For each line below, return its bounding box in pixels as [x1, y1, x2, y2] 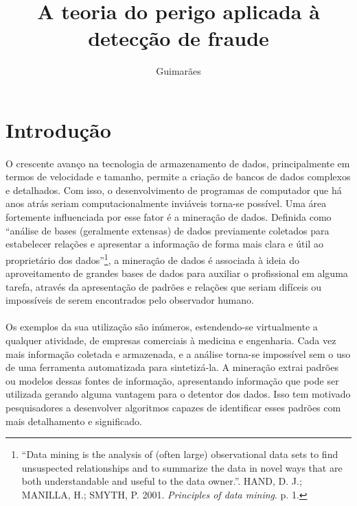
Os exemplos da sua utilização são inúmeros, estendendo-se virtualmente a [5, 320, 318, 334]
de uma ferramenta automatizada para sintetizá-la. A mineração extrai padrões [5, 360, 338, 374]
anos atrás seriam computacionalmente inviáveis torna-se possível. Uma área [5, 196, 327, 210]
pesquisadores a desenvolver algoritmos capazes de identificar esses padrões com [5, 400, 341, 415]
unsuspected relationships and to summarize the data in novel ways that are [21, 460, 343, 474]
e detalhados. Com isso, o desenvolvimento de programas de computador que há [5, 182, 342, 197]
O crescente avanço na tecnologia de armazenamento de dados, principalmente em [5, 156, 350, 170]
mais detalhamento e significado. [5, 413, 142, 428]
